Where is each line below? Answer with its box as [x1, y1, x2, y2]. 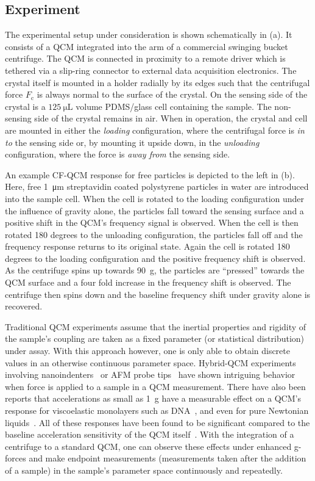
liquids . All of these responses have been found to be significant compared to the [5, 416, 310, 429]
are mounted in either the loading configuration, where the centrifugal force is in [5, 123, 305, 136]
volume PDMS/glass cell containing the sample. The [76, 99, 272, 112]
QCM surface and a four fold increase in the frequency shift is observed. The [5, 276, 291, 289]
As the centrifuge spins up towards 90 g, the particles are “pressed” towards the [5, 264, 305, 277]
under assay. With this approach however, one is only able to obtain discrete [5, 344, 290, 357]
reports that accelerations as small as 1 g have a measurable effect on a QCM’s [5, 392, 301, 405]
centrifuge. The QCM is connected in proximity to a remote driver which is [5, 52, 286, 65]
